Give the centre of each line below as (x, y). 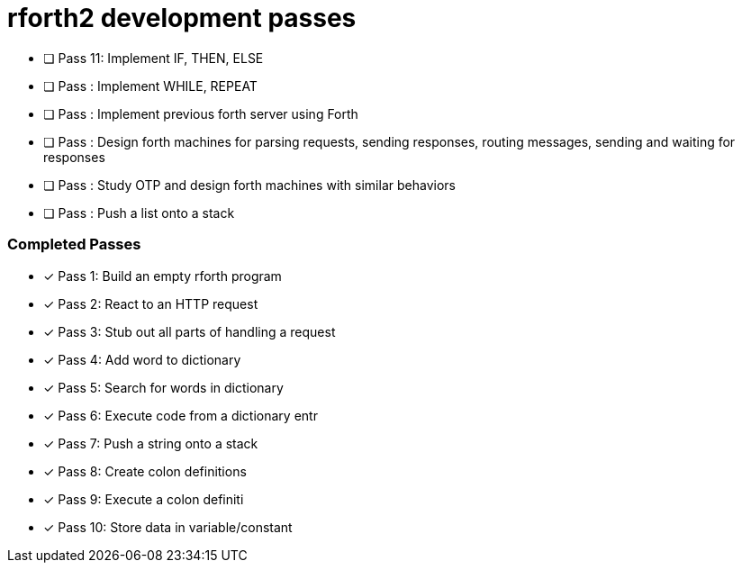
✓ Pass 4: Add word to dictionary (142, 359)
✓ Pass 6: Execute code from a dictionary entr (181, 415)
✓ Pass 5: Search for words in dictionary (163, 387)
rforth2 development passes (182, 18)
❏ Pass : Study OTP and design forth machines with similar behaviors (249, 185)
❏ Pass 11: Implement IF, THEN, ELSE (154, 58)
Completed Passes (74, 244)
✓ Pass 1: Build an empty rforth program (163, 276)
